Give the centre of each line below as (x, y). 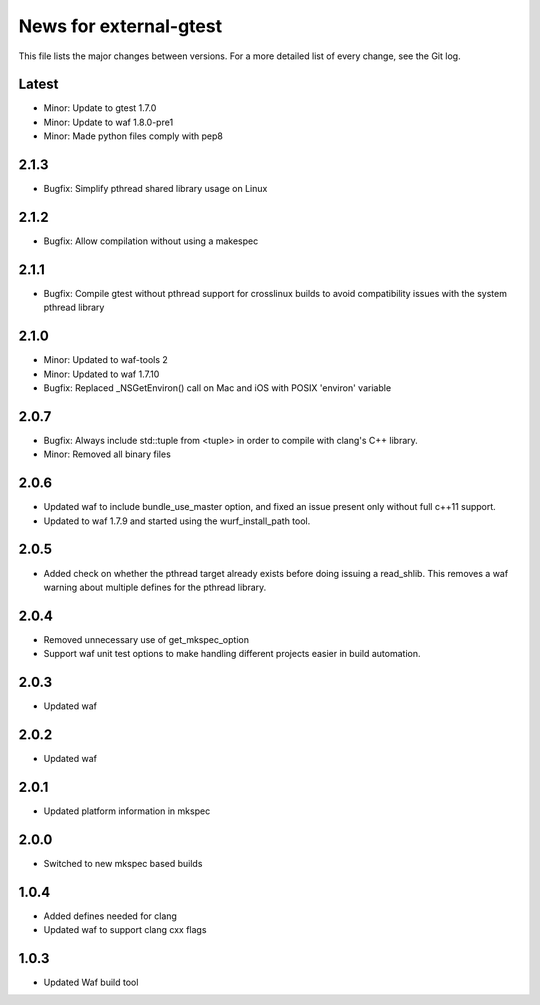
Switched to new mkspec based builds (123, 863)
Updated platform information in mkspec (127, 811)
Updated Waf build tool (91, 982)
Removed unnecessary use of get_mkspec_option (146, 639)
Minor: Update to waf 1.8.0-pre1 (108, 122)
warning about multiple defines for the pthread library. (155, 587)
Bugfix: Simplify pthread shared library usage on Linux (155, 189)
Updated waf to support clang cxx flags (125, 930)
